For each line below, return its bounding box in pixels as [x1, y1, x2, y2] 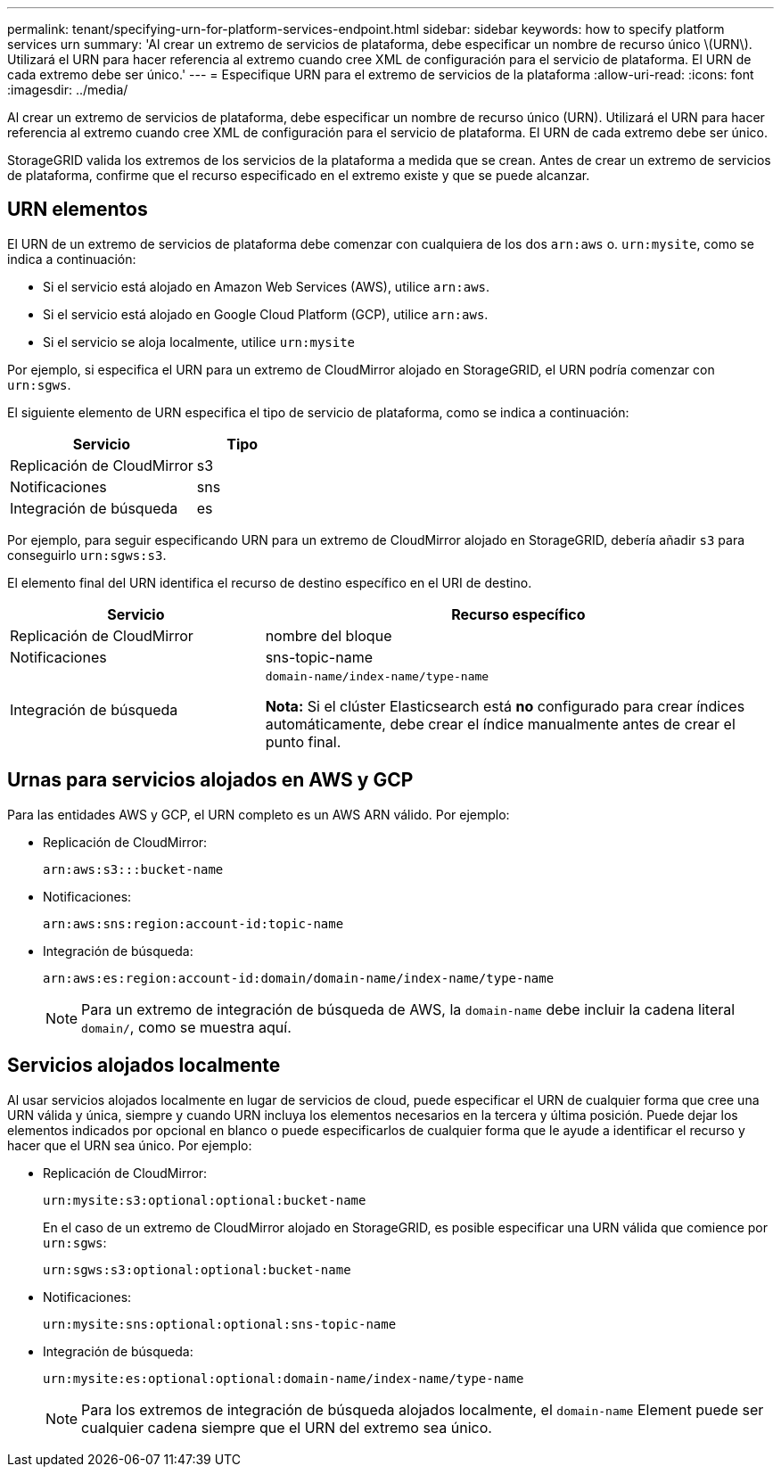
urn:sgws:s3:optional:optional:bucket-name [43, 1262, 351, 1277]
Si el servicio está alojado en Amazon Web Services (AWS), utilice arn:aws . [43, 278, 490, 294]
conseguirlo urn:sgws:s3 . [7, 547, 167, 563]
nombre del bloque [265, 626, 392, 645]
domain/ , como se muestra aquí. [81, 1017, 292, 1036]
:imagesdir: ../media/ [7, 82, 128, 97]
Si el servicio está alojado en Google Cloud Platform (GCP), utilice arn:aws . [43, 306, 489, 322]
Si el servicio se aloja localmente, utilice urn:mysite [43, 334, 356, 350]
